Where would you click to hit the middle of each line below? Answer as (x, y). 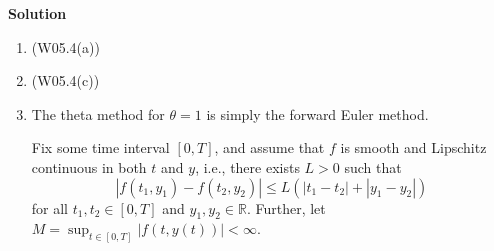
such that (373, 166)
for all (50, 207)
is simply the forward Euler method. (317, 113)
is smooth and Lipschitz (413, 147)
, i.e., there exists (247, 166)
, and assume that (269, 147)
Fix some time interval (100, 147)
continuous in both (89, 166)
